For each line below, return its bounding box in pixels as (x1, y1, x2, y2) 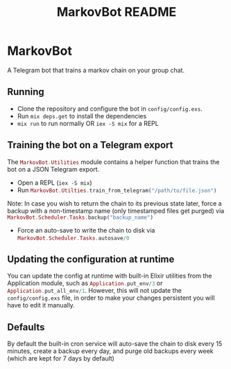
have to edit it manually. (7, 301, 75, 309)
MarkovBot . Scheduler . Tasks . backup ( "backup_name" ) (7, 214, 154, 221)
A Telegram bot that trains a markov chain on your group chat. (7, 66, 185, 74)
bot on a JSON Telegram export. (7, 165, 100, 173)
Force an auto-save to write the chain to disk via (17, 226, 155, 234)
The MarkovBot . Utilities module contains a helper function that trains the (7, 157, 220, 166)
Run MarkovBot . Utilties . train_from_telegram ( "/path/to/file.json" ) (17, 186, 217, 194)
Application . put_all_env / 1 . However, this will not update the (7, 287, 182, 295)
